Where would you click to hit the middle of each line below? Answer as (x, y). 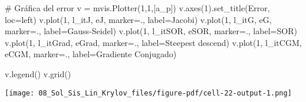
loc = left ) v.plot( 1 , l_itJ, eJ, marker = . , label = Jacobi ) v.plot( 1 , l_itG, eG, (138, 19)
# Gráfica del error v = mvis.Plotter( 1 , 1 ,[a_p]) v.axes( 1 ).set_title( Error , (137, 8)
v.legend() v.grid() (38, 73)
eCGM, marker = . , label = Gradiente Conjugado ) (91, 54)
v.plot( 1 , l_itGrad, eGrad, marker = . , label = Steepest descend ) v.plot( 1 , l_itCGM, (153, 42)
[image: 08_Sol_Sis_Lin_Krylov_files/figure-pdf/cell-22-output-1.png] (148, 93)
